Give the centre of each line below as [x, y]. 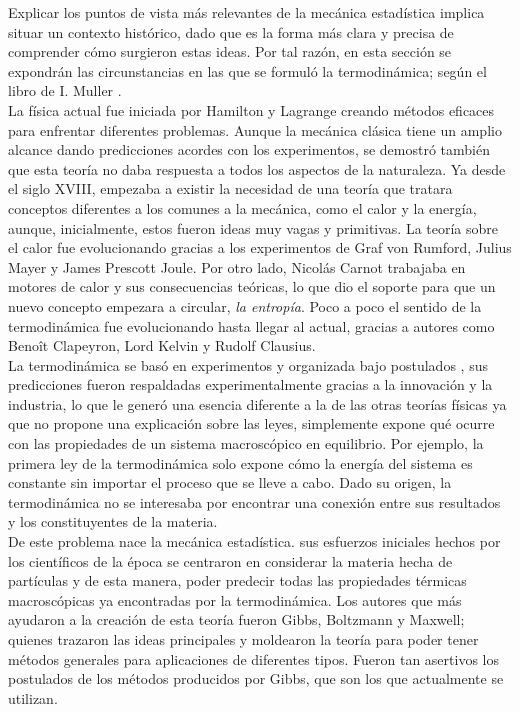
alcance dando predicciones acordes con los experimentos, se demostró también [249, 149]
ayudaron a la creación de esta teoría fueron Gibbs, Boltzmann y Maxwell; [236, 619]
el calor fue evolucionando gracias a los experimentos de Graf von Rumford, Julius [260, 247]
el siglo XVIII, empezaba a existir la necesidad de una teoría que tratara [230, 188]
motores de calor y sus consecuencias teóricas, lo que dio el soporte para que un [252, 286]
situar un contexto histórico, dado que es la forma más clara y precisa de [231, 31]
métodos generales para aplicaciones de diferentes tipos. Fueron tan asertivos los [253, 658]
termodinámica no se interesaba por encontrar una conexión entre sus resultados [254, 501]
